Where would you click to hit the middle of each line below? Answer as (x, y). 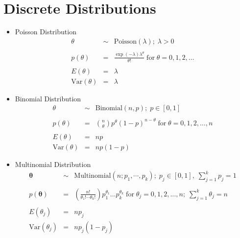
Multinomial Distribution (53, 164)
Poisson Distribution (46, 32)
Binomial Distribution (48, 98)
